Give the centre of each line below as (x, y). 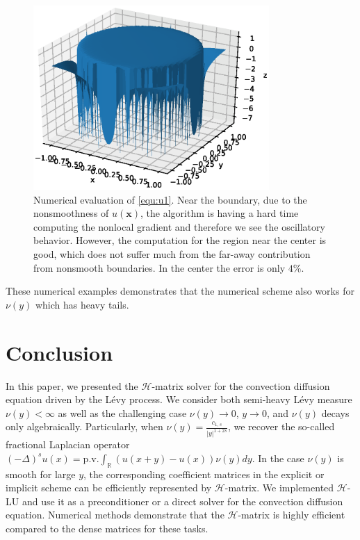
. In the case (278, 458)
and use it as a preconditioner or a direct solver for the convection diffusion (182, 501)
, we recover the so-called (281, 426)
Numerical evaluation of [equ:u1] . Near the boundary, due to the (170, 199)
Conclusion (59, 352)
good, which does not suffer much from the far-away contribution (172, 254)
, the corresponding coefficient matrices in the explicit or (204, 474)
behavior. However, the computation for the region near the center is (180, 240)
